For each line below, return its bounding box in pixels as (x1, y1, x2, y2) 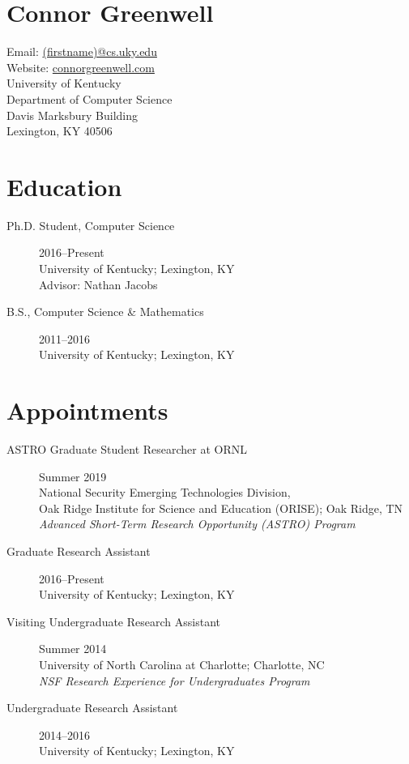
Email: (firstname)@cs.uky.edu (6, 43, 157, 60)
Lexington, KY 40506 (6, 122, 113, 139)
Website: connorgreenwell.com (6, 58, 155, 75)
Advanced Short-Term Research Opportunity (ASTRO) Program (39, 515, 356, 532)
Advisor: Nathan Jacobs (39, 275, 158, 292)
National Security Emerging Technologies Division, (39, 484, 291, 501)
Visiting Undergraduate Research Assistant (6, 612, 220, 630)
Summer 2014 (39, 640, 107, 657)
